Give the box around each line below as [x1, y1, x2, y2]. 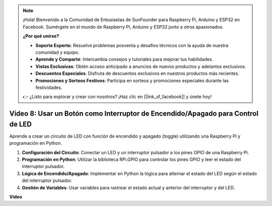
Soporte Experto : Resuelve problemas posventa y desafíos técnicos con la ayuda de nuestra [35, 42, 229, 48]
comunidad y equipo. [35, 49, 80, 55]
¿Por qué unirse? [23, 33, 59, 39]
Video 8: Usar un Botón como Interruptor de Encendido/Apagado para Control [9, 110, 259, 118]
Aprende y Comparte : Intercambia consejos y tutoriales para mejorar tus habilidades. [35, 56, 214, 62]
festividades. [35, 84, 62, 90]
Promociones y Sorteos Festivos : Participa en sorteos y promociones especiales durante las [35, 77, 229, 83]
